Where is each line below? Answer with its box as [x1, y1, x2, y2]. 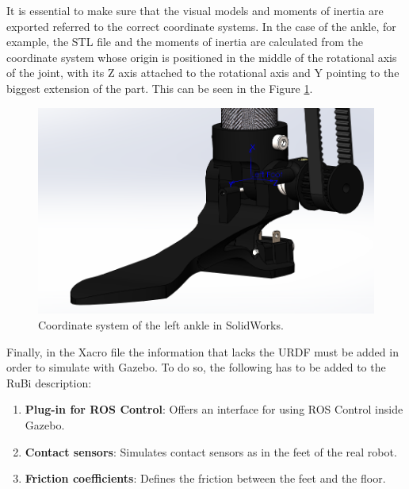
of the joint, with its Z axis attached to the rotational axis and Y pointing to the [6, 64, 399, 81]
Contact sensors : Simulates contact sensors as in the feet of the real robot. [25, 443, 397, 460]
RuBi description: [6, 374, 92, 391]
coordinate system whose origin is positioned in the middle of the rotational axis [6, 48, 397, 65]
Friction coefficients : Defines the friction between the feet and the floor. [25, 470, 386, 487]
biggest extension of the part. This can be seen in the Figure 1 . [6, 79, 313, 96]
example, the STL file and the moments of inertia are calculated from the [6, 33, 363, 50]
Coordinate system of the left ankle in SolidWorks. [38, 316, 284, 333]
